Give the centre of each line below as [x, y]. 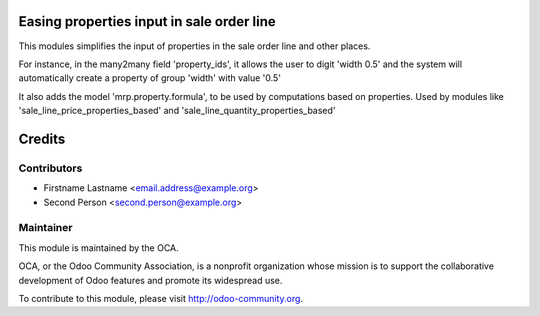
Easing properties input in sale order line [147, 21]
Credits [42, 138]
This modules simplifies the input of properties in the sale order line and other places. [194, 46]
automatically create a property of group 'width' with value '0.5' [150, 78]
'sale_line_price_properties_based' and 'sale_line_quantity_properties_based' [177, 111]
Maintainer [45, 228]
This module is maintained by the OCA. [98, 247]
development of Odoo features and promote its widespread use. [150, 280]
